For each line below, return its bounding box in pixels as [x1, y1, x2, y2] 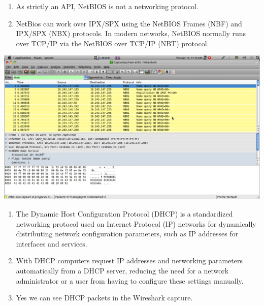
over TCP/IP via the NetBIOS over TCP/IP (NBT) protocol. [16, 38, 209, 48]
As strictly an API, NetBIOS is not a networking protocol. [16, 1, 199, 11]
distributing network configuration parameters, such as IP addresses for [16, 228, 239, 239]
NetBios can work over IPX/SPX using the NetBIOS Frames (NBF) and [16, 18, 242, 28]
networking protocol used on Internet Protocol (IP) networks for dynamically [16, 218, 256, 229]
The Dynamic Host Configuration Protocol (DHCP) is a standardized [16, 208, 233, 219]
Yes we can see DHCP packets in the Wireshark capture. [16, 292, 193, 303]
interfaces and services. [16, 238, 87, 249]
